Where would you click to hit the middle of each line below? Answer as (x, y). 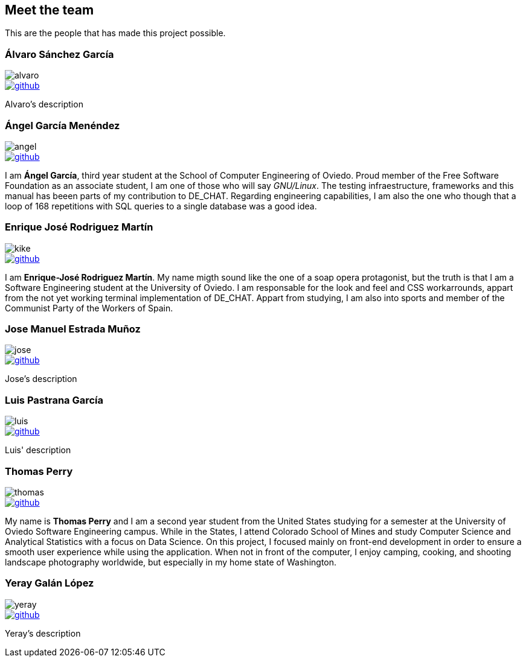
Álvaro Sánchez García (59, 54)
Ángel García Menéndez (63, 125)
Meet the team (50, 10)
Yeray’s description (43, 633)
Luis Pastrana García (54, 400)
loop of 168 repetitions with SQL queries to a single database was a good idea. (161, 206)
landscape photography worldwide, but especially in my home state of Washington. (171, 562)
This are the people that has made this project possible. (115, 33)
